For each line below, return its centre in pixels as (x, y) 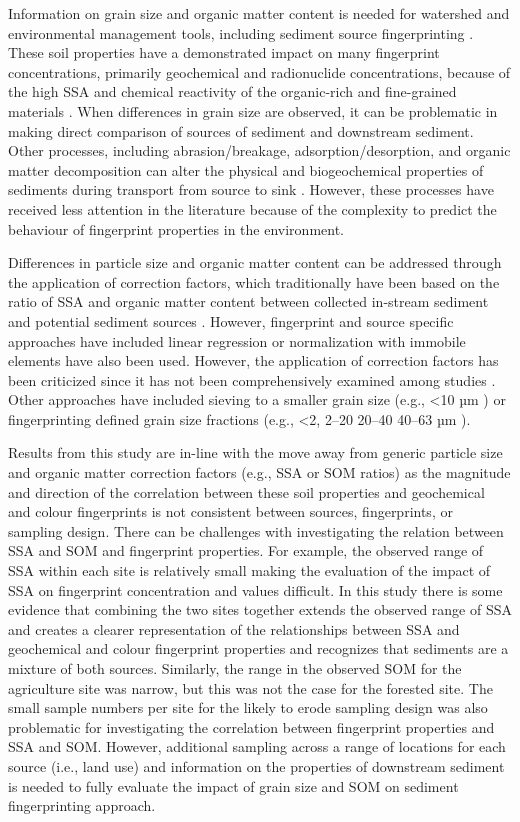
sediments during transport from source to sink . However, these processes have (251, 189)
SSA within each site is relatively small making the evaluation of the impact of (249, 570)
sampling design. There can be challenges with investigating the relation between (256, 530)
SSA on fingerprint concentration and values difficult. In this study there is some (255, 589)
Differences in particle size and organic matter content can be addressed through (255, 262)
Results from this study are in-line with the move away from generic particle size (255, 452)
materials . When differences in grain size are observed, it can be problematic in (253, 110)
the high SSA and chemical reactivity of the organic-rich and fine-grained (232, 91)
